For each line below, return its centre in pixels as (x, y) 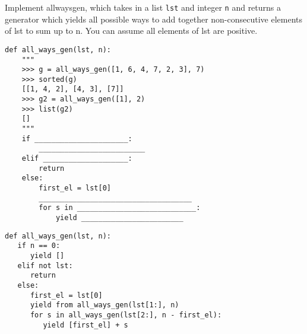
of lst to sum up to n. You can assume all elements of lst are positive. (131, 31)
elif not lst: (45, 265)
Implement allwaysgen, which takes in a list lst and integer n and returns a (143, 7)
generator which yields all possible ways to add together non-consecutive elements (154, 19)
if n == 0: (39, 246)
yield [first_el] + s (86, 325)
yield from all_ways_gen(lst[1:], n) (105, 305)
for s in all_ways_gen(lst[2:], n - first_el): (126, 315)
